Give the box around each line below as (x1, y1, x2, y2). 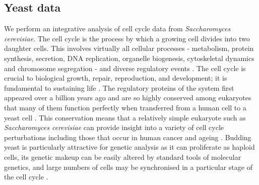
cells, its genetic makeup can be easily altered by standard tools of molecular (4, 151, 241, 162)
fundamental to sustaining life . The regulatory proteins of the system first (4, 82, 234, 93)
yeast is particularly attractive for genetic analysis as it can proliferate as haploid (4, 142, 255, 152)
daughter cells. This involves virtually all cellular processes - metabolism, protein (4, 43, 254, 53)
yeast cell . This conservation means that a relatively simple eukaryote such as (4, 112, 246, 122)
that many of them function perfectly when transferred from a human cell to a (4, 102, 246, 112)
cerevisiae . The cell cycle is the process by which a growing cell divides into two (4, 33, 250, 43)
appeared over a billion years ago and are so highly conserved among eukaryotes (4, 92, 251, 103)
